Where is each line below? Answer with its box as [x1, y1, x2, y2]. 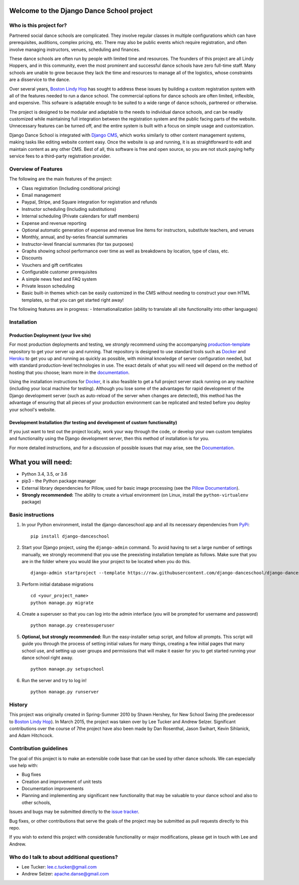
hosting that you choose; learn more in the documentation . [9, 369, 130, 375]
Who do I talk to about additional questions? [9, 854, 118, 861]
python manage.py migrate [30, 600, 94, 606]
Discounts [21, 255, 42, 261]
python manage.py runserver [30, 689, 99, 695]
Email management [21, 192, 61, 198]
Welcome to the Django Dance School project [9, 6, 153, 15]
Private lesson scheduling [21, 283, 75, 289]
